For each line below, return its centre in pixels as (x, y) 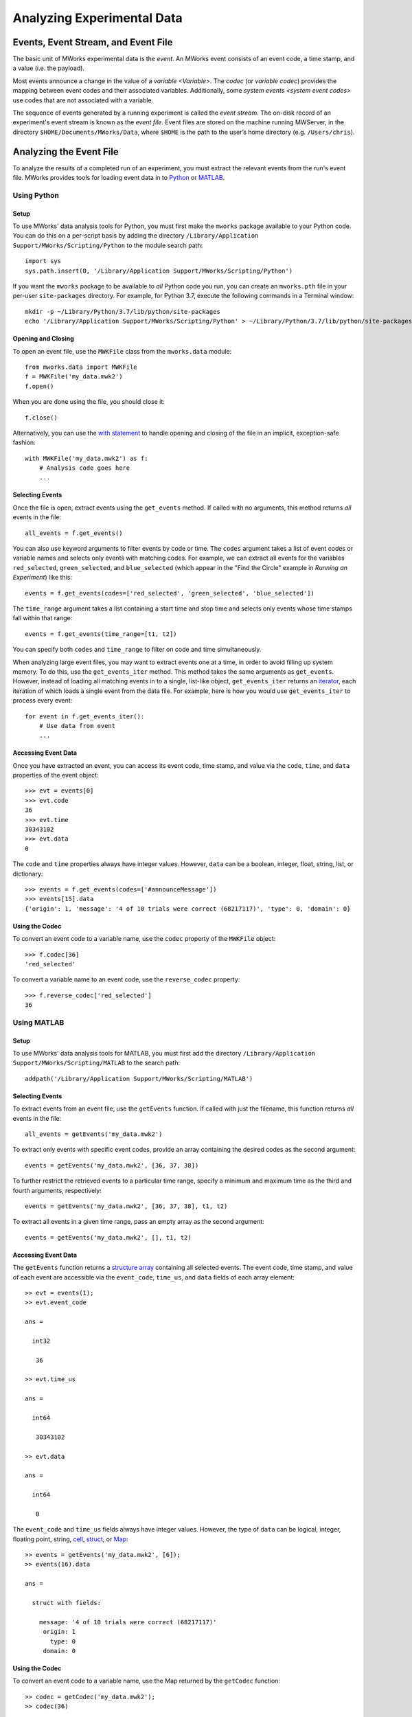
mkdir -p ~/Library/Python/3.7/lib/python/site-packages (123, 311)
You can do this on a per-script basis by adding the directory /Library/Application (136, 236)
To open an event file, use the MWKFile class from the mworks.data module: (122, 351)
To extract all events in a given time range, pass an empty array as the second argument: (138, 1222)
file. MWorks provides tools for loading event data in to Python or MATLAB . (119, 178)
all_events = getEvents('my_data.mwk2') (94, 1134)
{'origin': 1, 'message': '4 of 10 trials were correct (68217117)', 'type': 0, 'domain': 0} (188, 909)
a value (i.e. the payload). (49, 68)
